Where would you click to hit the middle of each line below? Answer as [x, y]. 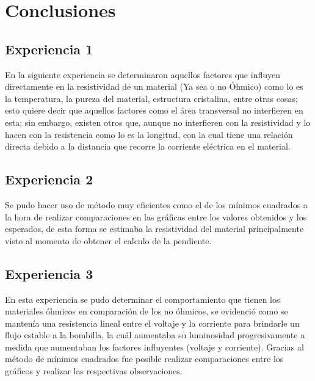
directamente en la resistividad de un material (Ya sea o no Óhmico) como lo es [154, 86]
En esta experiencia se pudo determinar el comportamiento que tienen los [143, 299]
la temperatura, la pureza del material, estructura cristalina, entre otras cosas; [151, 98]
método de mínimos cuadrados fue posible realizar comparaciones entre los [144, 359]
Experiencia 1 [49, 49]
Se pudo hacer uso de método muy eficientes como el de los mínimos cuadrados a [156, 204]
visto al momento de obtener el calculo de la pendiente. [108, 240]
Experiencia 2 [49, 179]
